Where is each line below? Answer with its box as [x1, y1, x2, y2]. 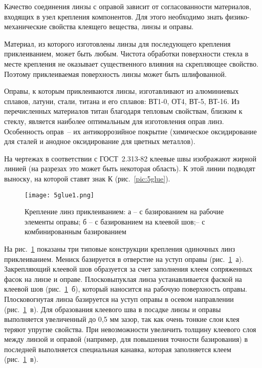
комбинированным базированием [25, 226, 126, 237]
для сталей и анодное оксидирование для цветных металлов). [4, 136, 195, 147]
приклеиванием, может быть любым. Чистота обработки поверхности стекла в [4, 48, 249, 59]
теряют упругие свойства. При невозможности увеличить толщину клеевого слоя [4, 323, 256, 334]
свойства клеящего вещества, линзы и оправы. [49, 21, 194, 32]
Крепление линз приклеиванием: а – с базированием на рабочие [25, 206, 224, 217]
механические [4, 21, 47, 32]
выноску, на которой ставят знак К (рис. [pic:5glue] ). [4, 173, 170, 183]
